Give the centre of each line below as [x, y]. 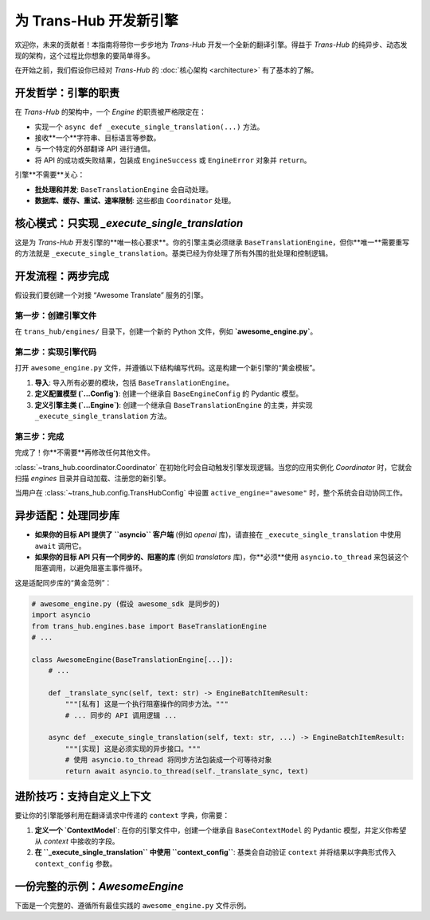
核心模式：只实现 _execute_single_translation [129, 223]
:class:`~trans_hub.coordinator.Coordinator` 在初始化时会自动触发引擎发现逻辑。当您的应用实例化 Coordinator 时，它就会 [213, 467]
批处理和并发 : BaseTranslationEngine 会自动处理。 [123, 189]
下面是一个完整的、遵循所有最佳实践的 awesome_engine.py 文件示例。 [133, 905]
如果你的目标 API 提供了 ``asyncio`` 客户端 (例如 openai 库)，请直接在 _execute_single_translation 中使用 [218, 534]
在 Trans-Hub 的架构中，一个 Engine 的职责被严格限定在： [111, 112]
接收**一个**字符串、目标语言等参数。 [98, 138]
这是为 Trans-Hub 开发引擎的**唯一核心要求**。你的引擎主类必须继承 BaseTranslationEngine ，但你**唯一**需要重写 [212, 242]
